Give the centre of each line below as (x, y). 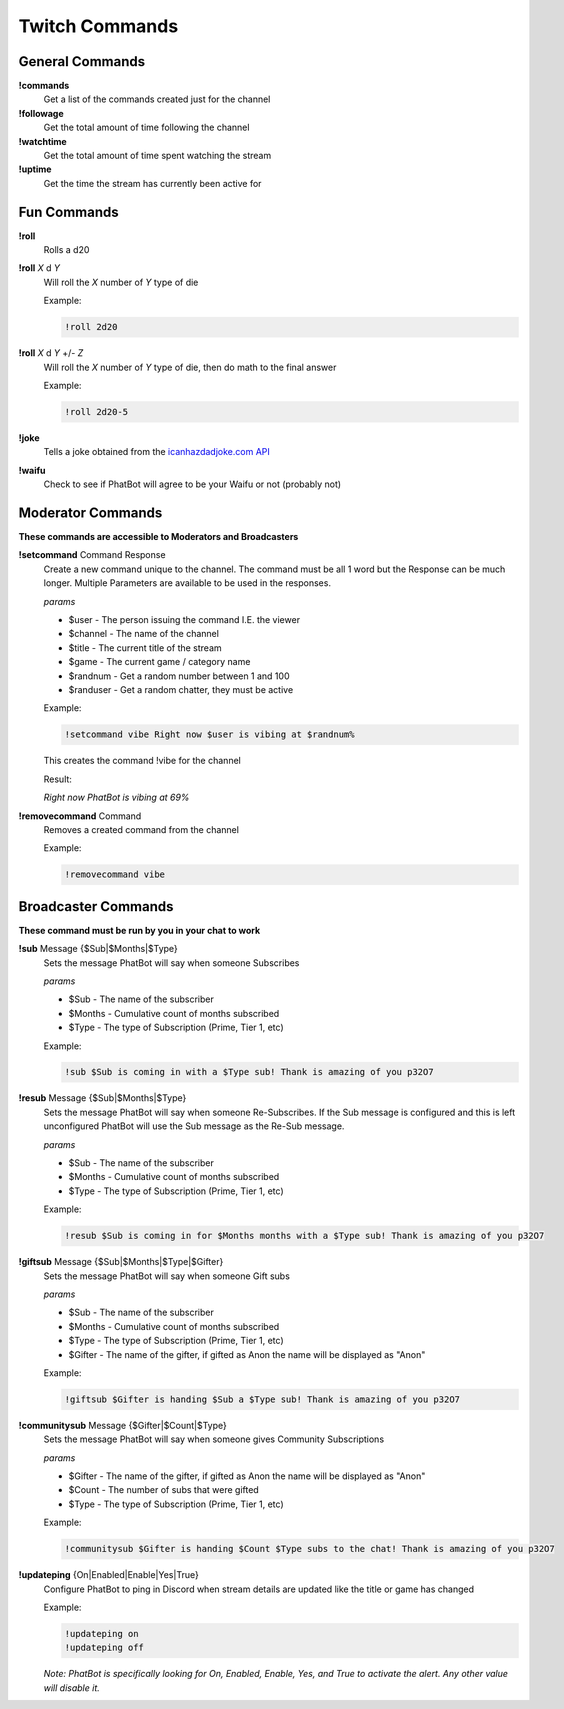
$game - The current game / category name (159, 662)
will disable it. (71, 1687)
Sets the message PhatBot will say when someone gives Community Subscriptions (214, 1439)
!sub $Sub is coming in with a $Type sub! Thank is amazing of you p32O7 (249, 1072)
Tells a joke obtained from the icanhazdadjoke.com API (156, 452)
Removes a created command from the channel (141, 829)
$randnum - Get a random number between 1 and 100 (179, 676)
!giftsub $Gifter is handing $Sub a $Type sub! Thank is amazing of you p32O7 (262, 1399)
